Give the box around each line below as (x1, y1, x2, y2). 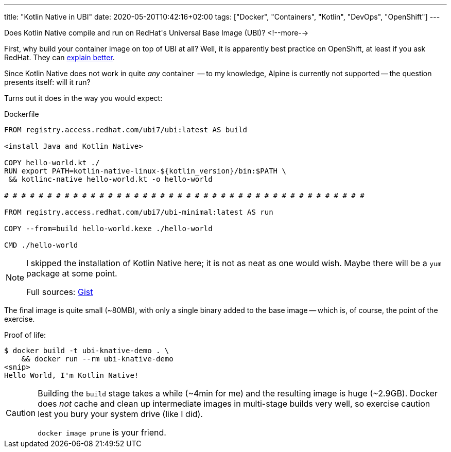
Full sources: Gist (26, 287, 93, 297)
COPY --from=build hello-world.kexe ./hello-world (4, 224, 213, 233)
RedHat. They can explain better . (4, 53, 115, 62)
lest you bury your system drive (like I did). (38, 409, 203, 419)
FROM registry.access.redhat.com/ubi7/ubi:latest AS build (4, 126, 248, 134)
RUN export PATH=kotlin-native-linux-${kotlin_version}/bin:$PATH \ (4, 167, 286, 175)
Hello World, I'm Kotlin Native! (4, 371, 139, 379)
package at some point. (26, 268, 117, 279)
